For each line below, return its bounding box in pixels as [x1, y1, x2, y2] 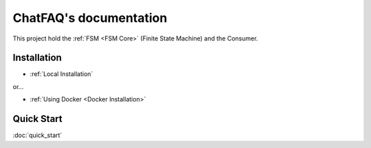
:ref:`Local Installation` [30, 70, 93, 78]
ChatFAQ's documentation [12, 10, 168, 25]
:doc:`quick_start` [12, 131, 63, 140]
